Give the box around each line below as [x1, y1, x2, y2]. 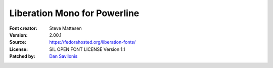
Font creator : [9, 25, 37, 31]
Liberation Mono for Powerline [9, 8, 140, 19]
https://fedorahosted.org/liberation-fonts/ [49, 39, 136, 45]
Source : [9, 39, 27, 45]
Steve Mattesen [49, 25, 82, 31]
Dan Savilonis [49, 53, 78, 59]
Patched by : [9, 53, 35, 59]
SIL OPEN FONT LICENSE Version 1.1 [49, 46, 125, 52]
